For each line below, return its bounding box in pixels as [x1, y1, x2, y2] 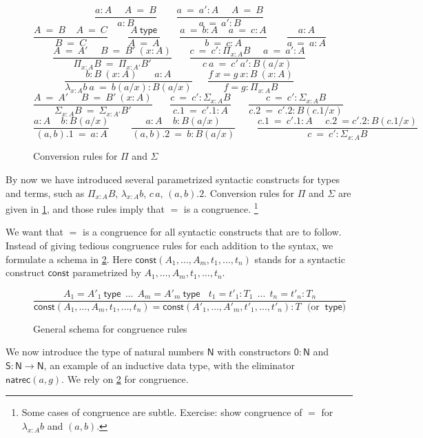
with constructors [217, 344, 291, 359]
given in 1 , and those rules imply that [6, 201, 165, 216]
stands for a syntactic [254, 251, 345, 266]
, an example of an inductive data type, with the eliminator [43, 358, 296, 373]
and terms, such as [6, 185, 85, 200]
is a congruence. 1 [183, 200, 258, 216]
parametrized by [72, 265, 141, 280]
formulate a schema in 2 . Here [6, 251, 132, 266]
